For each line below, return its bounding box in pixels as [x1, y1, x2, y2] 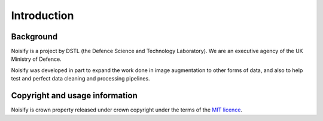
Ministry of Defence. [11, 55, 62, 63]
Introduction [11, 9, 74, 22]
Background [11, 32, 58, 42]
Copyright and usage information [11, 91, 138, 101]
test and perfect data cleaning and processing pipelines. [11, 75, 150, 82]
